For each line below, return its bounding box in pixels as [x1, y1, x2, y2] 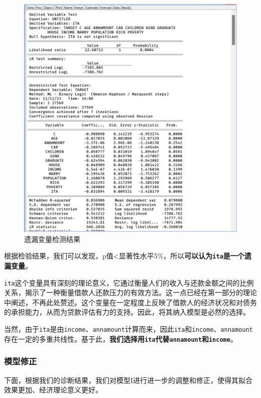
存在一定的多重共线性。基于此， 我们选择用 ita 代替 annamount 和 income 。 [4, 333, 237, 344]
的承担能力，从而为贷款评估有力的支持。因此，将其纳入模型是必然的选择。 [4, 307, 250, 317]
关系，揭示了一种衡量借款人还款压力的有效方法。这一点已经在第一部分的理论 [4, 287, 257, 298]
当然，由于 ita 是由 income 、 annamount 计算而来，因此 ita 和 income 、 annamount [4, 324, 253, 334]
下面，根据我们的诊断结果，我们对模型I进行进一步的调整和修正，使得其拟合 [4, 374, 253, 385]
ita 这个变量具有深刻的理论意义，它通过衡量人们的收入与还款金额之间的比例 [4, 277, 254, 288]
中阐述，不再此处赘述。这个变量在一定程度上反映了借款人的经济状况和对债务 [4, 297, 257, 307]
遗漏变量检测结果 [24, 233, 80, 244]
